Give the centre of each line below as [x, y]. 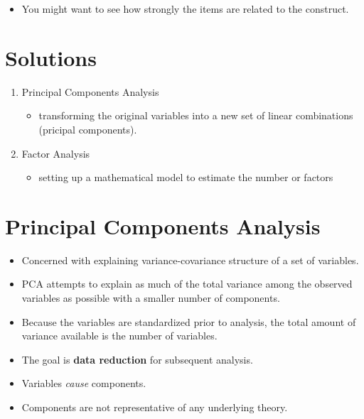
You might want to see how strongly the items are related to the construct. [185, 9]
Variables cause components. [84, 383]
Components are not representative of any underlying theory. [155, 407]
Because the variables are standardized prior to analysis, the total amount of [189, 321]
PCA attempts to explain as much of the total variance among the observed [187, 284]
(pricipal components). [88, 129]
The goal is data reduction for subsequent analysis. [137, 359]
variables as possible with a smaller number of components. [151, 298]
